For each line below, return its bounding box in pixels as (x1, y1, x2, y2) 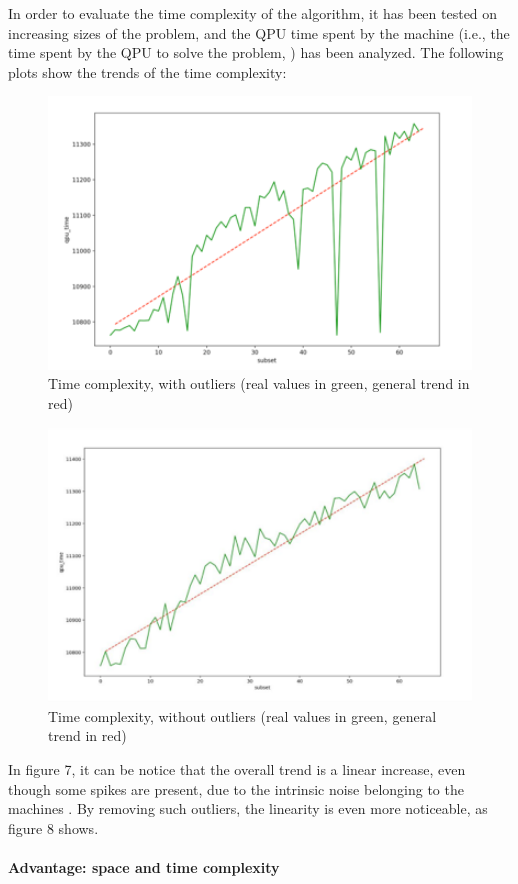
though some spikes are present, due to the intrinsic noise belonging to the (8, 778, 464, 799)
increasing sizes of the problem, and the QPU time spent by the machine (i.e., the (8, 22, 510, 43)
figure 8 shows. (8, 817, 99, 838)
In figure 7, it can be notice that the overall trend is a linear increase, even (8, 759, 466, 780)
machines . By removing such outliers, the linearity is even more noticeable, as (8, 798, 488, 819)
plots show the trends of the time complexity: (8, 61, 287, 82)
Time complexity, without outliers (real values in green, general (48, 705, 437, 726)
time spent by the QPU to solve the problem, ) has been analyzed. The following (8, 42, 504, 63)
